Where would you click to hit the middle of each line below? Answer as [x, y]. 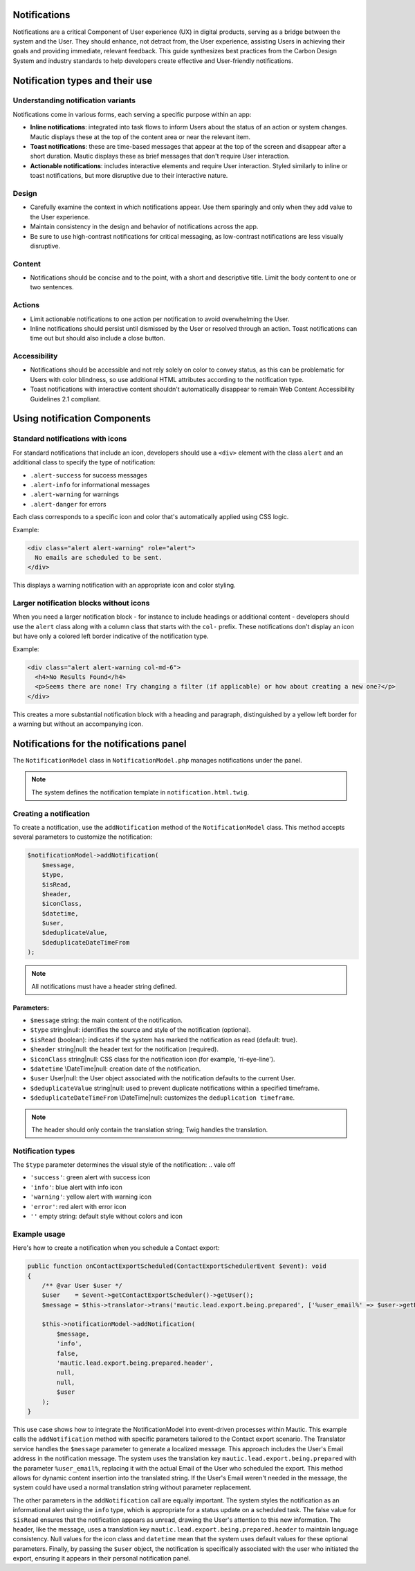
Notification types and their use [83, 81]
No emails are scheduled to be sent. [99, 557]
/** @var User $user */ [82, 1285]
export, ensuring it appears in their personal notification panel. [102, 1559]
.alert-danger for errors [68, 504]
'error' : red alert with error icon [79, 1206]
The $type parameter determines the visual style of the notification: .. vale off [124, 1165]
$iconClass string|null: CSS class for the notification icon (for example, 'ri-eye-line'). [153, 1059]
